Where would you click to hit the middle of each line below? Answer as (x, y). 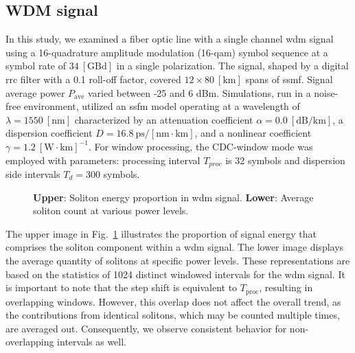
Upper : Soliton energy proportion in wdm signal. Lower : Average (173, 197)
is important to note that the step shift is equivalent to (122, 287)
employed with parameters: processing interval (103, 160)
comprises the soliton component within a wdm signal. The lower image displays (175, 247)
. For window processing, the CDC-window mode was (201, 146)
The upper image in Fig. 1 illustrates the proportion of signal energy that (161, 233)
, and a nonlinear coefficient (253, 133)
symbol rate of (36, 66)
